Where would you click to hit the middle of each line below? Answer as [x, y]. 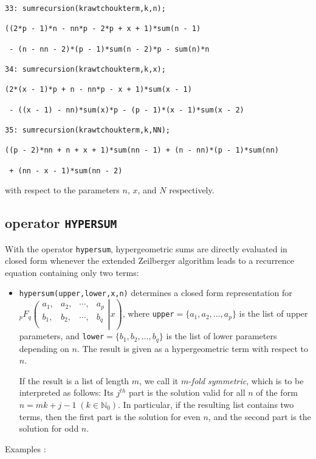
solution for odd [49, 428]
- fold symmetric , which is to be [246, 380]
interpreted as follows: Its [66, 392]
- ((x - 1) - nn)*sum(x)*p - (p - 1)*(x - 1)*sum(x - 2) [127, 110]
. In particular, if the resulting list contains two [206, 404]
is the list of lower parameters [222, 336]
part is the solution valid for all [187, 392]
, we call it [159, 380]
